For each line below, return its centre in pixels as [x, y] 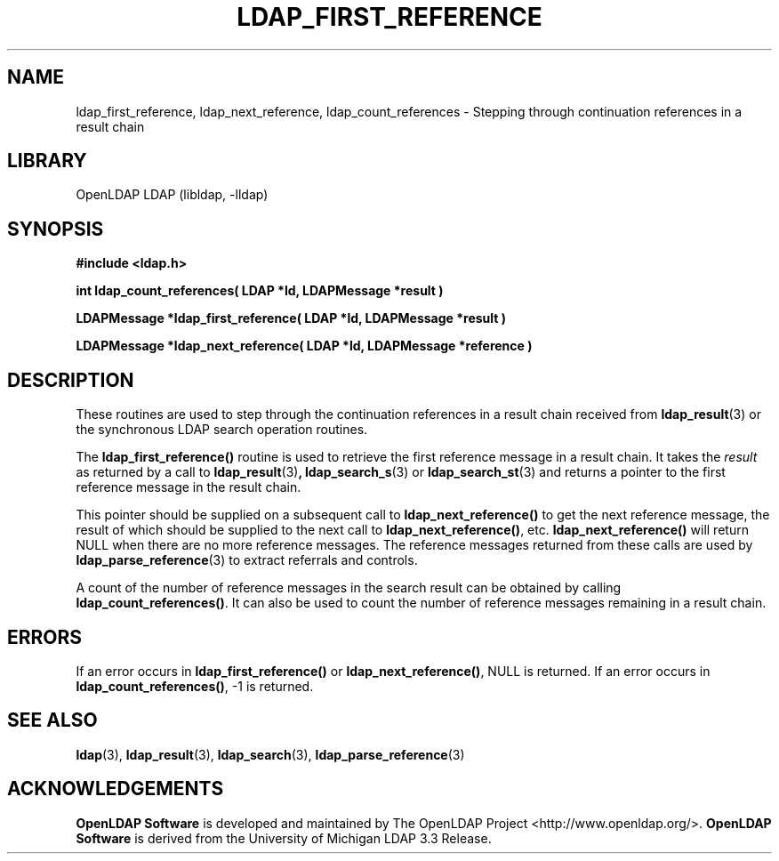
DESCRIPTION [71, 380]
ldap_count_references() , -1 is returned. [195, 686]
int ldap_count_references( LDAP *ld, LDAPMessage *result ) [260, 291]
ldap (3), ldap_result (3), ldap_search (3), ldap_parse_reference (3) [270, 754]
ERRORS [45, 637]
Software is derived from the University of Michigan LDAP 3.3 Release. [284, 838]
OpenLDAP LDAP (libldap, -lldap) [172, 195]
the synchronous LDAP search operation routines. [222, 430]
